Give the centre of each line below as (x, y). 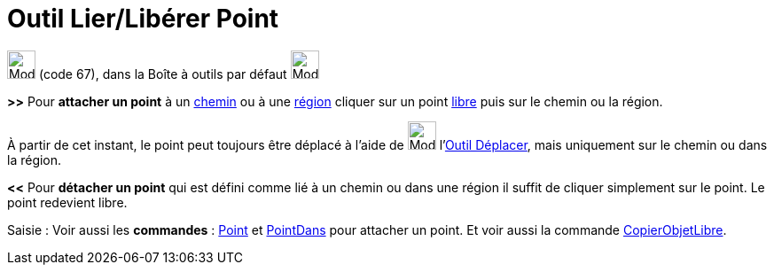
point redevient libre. (67, 202)
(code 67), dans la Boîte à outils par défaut (163, 74)
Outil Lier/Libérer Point (143, 19)
